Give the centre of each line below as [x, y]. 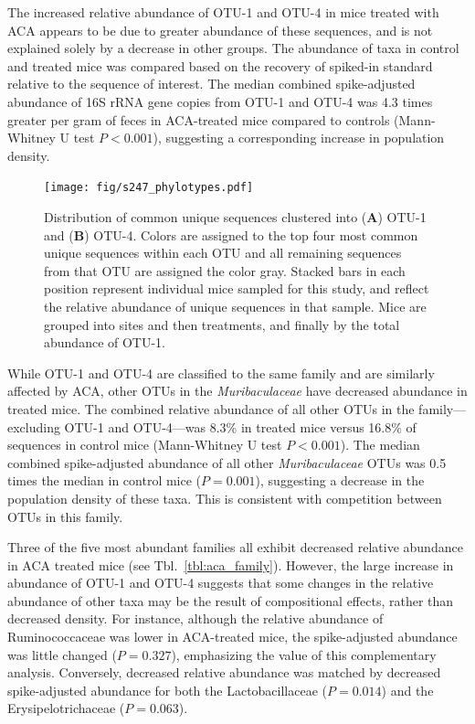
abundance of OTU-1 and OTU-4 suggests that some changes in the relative [221, 583]
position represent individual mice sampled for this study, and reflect [237, 288]
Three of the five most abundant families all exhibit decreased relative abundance [235, 547]
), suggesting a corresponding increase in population [299, 138]
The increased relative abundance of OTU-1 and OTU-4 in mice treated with [223, 12]
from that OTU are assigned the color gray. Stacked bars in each [225, 270]
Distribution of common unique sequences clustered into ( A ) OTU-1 [235, 217]
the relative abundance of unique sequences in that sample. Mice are [235, 306]
